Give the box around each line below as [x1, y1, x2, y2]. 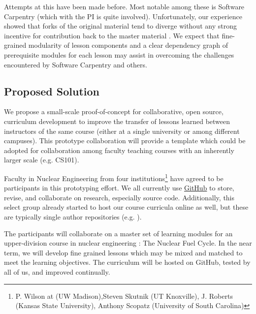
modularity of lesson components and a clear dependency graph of [28, 40, 228, 50]
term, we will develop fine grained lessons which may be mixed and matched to [4, 247, 243, 257]
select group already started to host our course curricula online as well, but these [4, 202, 249, 212]
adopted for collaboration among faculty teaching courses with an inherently [4, 145, 234, 155]
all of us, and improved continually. [4, 266, 110, 277]
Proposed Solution [4, 83, 99, 98]
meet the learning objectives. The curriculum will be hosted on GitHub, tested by [4, 257, 251, 267]
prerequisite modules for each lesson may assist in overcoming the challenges [4, 49, 234, 60]
